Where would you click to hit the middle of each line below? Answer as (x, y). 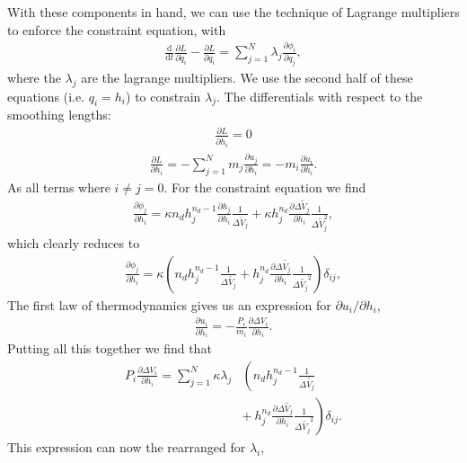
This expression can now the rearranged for (127, 446)
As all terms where (59, 187)
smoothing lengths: (59, 115)
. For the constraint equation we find (265, 187)
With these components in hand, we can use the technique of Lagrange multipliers (233, 12)
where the (34, 77)
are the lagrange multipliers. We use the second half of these (247, 77)
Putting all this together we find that (110, 348)
